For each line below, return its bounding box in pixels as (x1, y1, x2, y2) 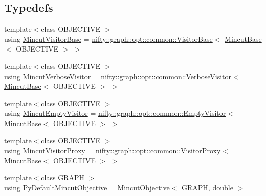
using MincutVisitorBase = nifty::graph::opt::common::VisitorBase (4, 33, 213, 44)
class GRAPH (41, 172, 84, 183)
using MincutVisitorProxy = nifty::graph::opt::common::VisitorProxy (4, 145, 221, 156)
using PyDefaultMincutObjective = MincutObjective (4, 182, 170, 192)
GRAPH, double (182, 182, 233, 192)
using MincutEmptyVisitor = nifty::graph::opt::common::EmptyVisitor (4, 108, 226, 118)
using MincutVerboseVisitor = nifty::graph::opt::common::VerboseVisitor (4, 70, 232, 81)
